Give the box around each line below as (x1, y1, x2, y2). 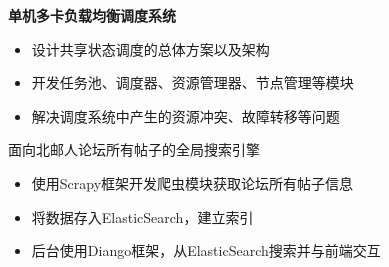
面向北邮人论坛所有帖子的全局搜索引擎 (8, 139, 260, 160)
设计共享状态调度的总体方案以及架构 (31, 38, 270, 59)
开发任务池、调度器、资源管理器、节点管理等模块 (31, 72, 354, 93)
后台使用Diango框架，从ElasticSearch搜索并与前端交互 (31, 240, 381, 261)
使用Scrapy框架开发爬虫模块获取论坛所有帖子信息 (31, 172, 354, 193)
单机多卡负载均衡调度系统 (8, 5, 176, 25)
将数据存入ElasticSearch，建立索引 (31, 206, 254, 227)
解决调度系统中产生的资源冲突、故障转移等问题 (31, 105, 340, 126)
